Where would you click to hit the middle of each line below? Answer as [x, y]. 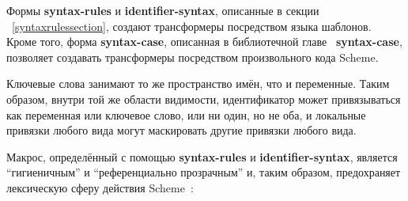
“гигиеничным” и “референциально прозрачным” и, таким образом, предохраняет [204, 172]
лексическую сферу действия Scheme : [100, 187]
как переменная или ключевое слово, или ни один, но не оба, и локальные [186, 114]
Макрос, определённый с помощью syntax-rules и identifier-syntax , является [202, 156]
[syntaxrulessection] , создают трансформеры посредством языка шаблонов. [192, 26]
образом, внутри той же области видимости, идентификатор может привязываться [204, 99]
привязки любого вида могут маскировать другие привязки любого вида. [181, 130]
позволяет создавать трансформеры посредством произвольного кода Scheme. [193, 57]
